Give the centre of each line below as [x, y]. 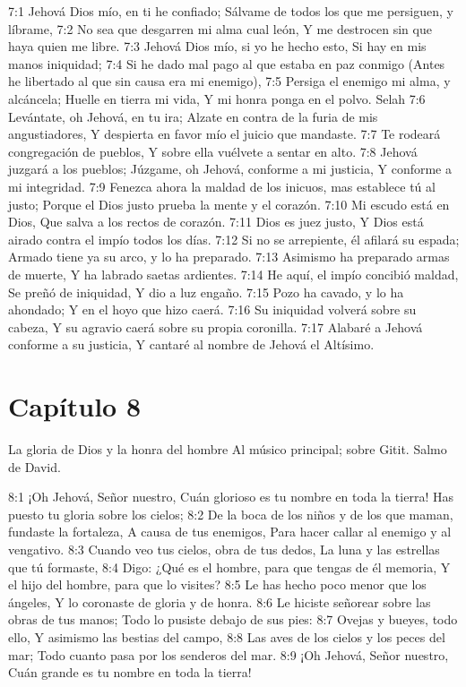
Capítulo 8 [75, 406]
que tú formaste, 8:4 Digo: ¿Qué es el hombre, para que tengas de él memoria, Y [229, 567]
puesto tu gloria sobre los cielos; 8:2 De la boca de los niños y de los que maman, [231, 514]
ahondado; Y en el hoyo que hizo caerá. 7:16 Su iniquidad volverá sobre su [212, 309]
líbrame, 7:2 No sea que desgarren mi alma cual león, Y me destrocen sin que [220, 28]
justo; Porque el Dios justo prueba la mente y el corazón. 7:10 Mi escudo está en [229, 204]
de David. [35, 466]
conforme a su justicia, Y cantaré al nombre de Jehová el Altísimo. [191, 344]
